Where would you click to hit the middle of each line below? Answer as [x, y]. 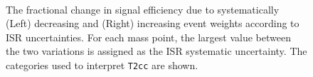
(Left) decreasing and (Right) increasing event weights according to [153, 23]
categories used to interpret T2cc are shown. [102, 65]
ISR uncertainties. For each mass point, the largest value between [148, 37]
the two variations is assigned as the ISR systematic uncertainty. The [156, 51]
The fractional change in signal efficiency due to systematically [143, 9]
